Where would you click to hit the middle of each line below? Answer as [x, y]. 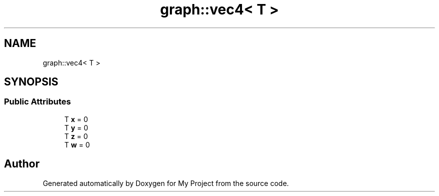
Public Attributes [38, 102]
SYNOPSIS [31, 82]
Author [22, 164]
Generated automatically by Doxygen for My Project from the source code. [166, 183]
